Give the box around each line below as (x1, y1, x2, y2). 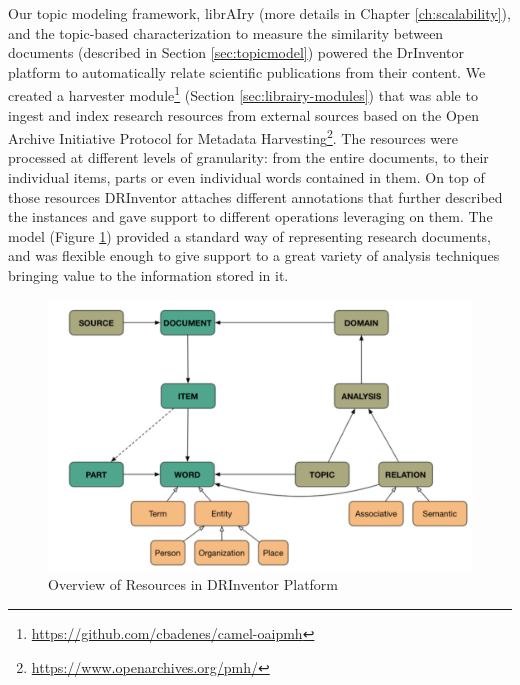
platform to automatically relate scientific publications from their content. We (8, 61, 486, 82)
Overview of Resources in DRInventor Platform (48, 574, 339, 595)
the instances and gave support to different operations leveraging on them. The (8, 206, 493, 227)
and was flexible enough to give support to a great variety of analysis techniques (8, 245, 500, 266)
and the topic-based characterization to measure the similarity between (8, 22, 444, 43)
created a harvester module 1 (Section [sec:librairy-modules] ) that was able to (8, 82, 478, 106)
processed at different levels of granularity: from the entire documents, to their (8, 147, 489, 168)
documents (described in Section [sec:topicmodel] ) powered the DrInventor (8, 42, 464, 63)
